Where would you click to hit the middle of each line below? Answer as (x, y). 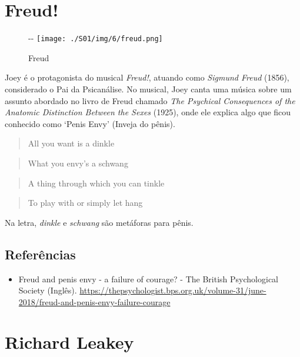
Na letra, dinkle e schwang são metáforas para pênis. (99, 222)
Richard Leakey (69, 342)
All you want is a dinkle (71, 143)
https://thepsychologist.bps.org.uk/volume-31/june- (173, 290)
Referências (40, 254)
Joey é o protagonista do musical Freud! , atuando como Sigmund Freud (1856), (147, 77)
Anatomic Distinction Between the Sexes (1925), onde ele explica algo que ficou (148, 112)
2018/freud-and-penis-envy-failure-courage (94, 301)
